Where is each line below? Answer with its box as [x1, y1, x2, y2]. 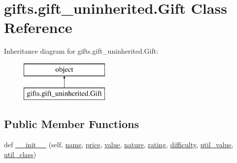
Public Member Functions [4, 116, 139, 131]
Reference [4, 17, 72, 37]
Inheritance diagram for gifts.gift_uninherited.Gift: [4, 46, 159, 56]
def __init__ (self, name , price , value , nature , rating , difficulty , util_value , [4, 139, 234, 150]
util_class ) [4, 149, 36, 159]
